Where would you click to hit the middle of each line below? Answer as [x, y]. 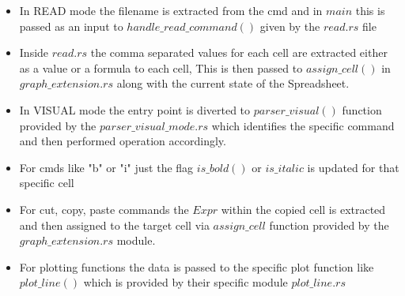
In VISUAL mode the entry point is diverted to [135, 109]
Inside [34, 52]
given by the [290, 26]
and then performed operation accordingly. [123, 141]
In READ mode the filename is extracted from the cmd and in [171, 10]
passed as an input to [71, 26]
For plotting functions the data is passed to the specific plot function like [197, 266]
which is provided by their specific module [185, 282]
